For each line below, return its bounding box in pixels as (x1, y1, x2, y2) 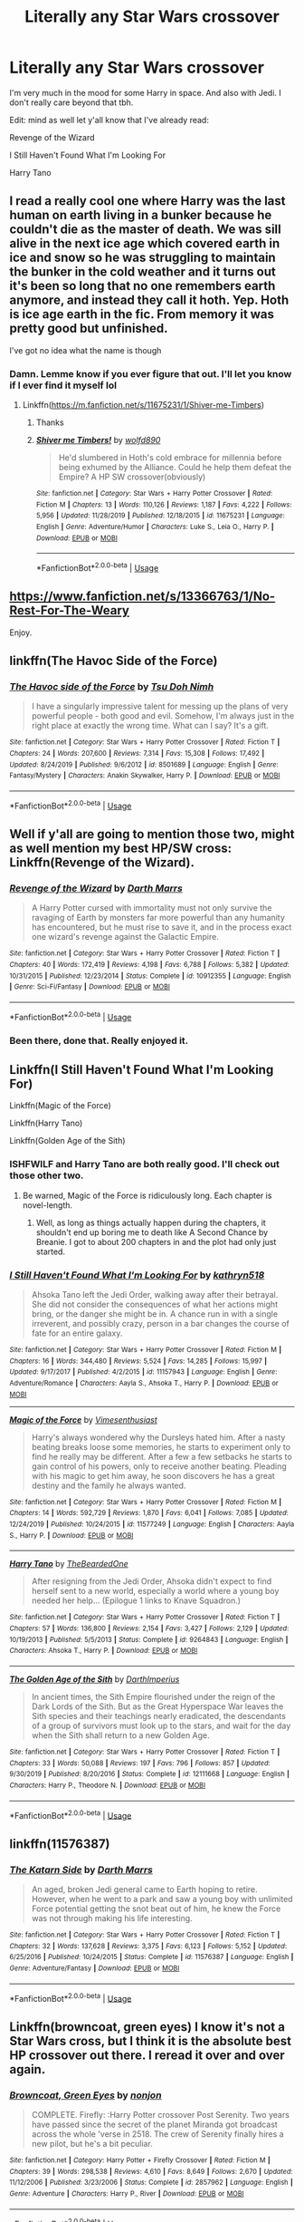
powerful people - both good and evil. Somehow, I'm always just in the (31, 710, 295, 721)
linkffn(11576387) (9, 1836, 110, 1851)
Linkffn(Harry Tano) (9, 1117, 83, 1129)
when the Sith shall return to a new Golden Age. (31, 1729, 210, 1741)
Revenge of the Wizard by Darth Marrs (9, 882, 183, 894)
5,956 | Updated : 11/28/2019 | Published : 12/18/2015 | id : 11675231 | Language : (35, 511, 285, 520)
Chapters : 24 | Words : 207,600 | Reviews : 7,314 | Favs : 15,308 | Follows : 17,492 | (9, 749, 265, 758)
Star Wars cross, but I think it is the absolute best (9, 2033, 292, 2049)
